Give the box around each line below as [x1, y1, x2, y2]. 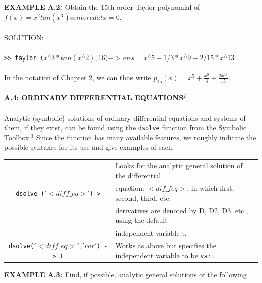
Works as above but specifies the [115, 240, 216, 250]
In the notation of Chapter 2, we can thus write [4, 72, 151, 82]
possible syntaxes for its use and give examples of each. [4, 142, 174, 152]
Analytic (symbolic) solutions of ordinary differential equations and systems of [4, 112, 246, 123]
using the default [115, 215, 168, 225]
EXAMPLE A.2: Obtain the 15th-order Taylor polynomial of [4, 2, 200, 12]
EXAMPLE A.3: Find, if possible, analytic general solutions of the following [4, 269, 247, 279]
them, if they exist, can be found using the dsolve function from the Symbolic [4, 122, 247, 133]
